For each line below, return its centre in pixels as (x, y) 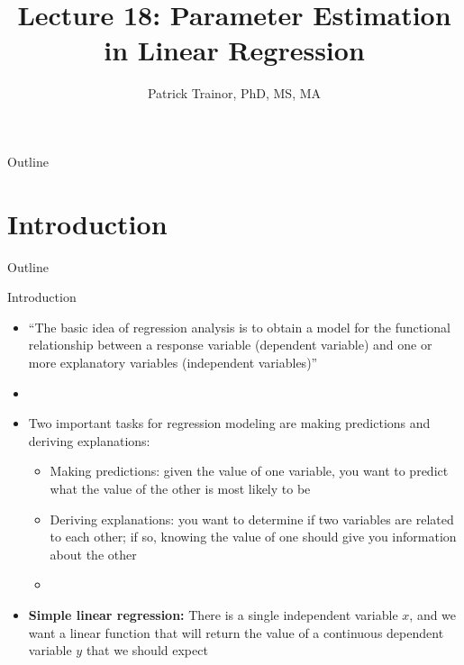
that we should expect (147, 650)
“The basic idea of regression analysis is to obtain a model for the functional (239, 327)
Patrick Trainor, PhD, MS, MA (234, 93)
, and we (433, 614)
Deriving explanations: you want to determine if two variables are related (252, 519)
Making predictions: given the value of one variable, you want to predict (249, 471)
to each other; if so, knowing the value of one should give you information (253, 537)
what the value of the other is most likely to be (180, 488)
